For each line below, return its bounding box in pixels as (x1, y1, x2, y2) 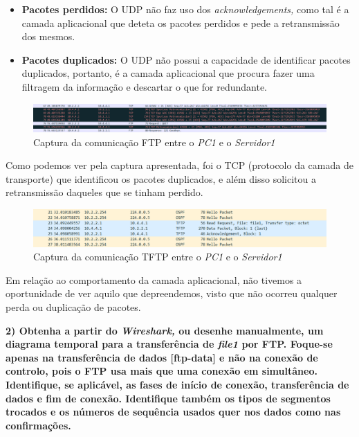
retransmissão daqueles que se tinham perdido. (6, 185, 203, 199)
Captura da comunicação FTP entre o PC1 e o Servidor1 (33, 134, 275, 149)
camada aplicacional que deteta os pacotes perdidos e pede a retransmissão (21, 15, 340, 30)
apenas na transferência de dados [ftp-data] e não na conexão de (6, 350, 318, 364)
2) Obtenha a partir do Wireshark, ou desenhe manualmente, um (6, 323, 324, 337)
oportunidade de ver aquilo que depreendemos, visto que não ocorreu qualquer (6, 286, 338, 301)
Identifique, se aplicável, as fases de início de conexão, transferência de (6, 377, 349, 391)
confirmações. (6, 418, 71, 432)
